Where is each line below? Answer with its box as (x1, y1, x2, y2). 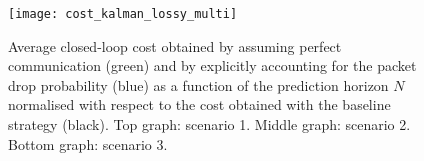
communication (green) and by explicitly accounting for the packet (8, 55, 417, 76)
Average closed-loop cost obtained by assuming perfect (8, 35, 342, 56)
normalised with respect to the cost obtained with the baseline (8, 94, 391, 115)
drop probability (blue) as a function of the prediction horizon (8, 74, 389, 95)
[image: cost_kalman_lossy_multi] (8, 7, 238, 21)
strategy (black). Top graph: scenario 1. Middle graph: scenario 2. (8, 114, 411, 135)
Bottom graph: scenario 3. (8, 133, 168, 154)
